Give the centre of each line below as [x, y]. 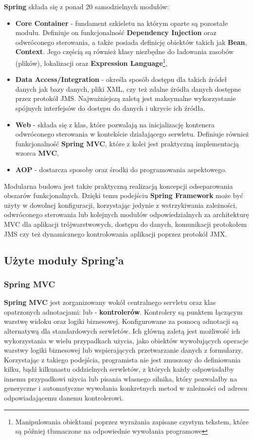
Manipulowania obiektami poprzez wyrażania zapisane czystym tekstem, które [132, 421]
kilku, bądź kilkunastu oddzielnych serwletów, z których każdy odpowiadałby [119, 369]
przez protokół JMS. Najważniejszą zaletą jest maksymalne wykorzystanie [126, 98]
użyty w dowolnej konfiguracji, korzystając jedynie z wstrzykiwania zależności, [121, 205]
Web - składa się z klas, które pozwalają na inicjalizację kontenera [115, 124]
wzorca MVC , [37, 153]
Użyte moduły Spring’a [64, 260]
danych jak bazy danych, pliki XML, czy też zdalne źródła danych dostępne [128, 89]
